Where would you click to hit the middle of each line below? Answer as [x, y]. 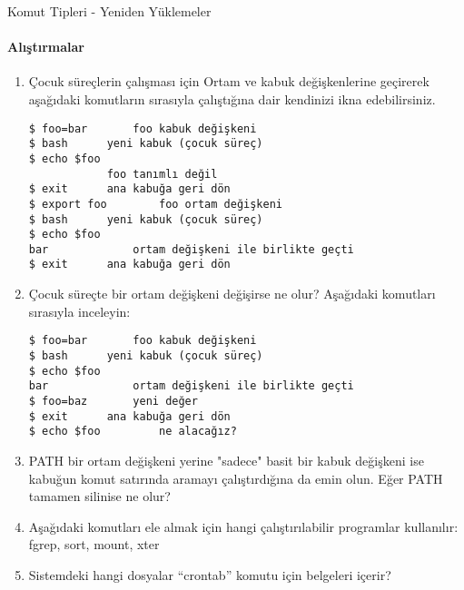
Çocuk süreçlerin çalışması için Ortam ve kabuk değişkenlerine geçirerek [229, 81]
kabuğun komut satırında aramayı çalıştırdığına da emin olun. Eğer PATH [236, 478]
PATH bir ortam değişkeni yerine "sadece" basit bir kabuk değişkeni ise [226, 460]
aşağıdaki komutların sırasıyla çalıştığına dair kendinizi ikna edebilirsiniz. [232, 98]
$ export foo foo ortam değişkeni [155, 204]
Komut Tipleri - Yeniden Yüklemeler [109, 11]
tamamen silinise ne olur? [99, 496]
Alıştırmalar [46, 47]
